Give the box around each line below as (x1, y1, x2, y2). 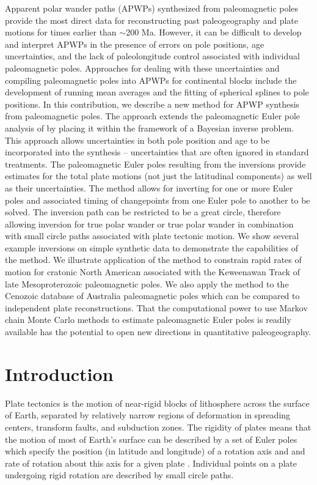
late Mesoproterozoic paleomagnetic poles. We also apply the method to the (5, 277, 289, 290)
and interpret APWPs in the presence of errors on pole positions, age (5, 37, 264, 50)
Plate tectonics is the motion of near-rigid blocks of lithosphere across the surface (5, 396, 310, 409)
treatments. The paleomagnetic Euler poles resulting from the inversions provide (5, 157, 306, 170)
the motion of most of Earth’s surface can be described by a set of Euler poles (5, 432, 297, 445)
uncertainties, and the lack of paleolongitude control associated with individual (5, 50, 300, 62)
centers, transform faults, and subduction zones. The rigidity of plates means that (5, 420, 312, 433)
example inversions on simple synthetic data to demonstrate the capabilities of (5, 241, 299, 254)
